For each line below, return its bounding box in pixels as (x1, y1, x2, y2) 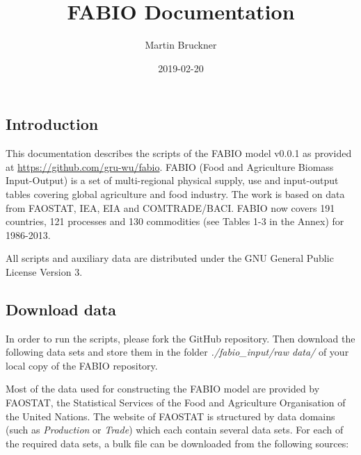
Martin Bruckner (145, 38, 217, 52)
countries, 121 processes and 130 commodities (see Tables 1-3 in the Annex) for (6, 214, 344, 229)
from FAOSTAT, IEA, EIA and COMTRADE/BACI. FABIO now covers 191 (6, 200, 335, 215)
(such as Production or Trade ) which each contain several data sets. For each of (6, 422, 344, 437)
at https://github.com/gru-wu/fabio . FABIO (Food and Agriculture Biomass (6, 159, 334, 174)
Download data (6, 298, 117, 320)
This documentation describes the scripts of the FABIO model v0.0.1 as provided (6, 146, 352, 160)
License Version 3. (6, 264, 83, 279)
